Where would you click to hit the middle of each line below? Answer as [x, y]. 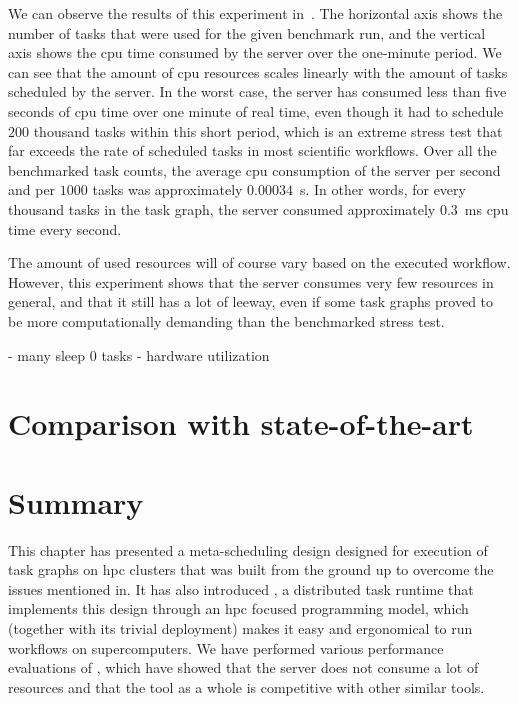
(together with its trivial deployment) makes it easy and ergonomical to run [240, 627]
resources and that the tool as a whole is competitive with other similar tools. [246, 686]
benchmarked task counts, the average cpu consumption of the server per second [254, 169]
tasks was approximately [167, 189]
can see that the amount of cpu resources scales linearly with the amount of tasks [258, 71]
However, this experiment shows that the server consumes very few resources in [251, 281]
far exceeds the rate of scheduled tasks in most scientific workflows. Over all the [252, 150]
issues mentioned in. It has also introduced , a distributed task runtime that [241, 588]
